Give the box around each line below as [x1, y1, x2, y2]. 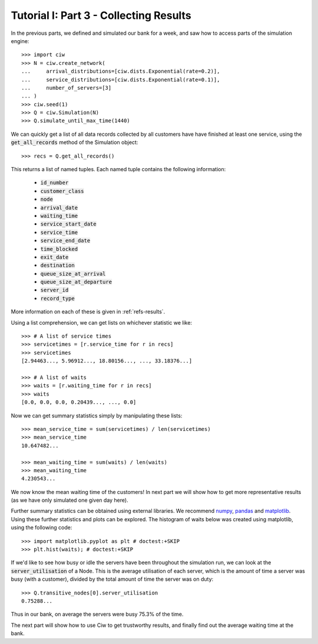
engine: [11, 37, 29, 44]
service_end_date [40, 237, 91, 244]
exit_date [40, 254, 69, 260]
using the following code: [11, 524, 72, 531]
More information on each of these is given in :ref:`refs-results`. [11, 308, 165, 315]
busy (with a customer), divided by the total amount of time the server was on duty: [11, 576, 214, 583]
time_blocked [40, 246, 78, 252]
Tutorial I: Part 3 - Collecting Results [11, 9, 191, 22]
